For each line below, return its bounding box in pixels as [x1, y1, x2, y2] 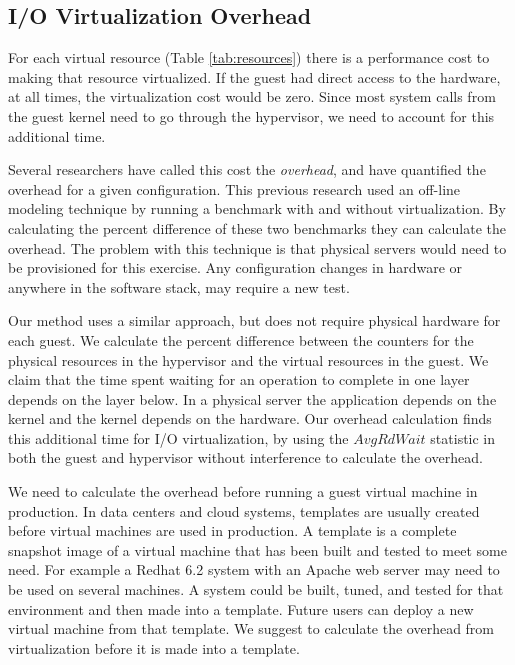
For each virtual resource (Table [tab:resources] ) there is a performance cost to [8, 47, 490, 68]
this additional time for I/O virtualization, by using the [8, 427, 349, 448]
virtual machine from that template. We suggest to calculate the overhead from [8, 618, 495, 639]
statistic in [430, 427, 496, 448]
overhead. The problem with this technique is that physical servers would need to [8, 237, 507, 258]
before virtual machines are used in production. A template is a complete [8, 520, 457, 541]
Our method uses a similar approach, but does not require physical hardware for [8, 310, 501, 331]
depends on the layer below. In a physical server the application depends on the [8, 388, 497, 409]
